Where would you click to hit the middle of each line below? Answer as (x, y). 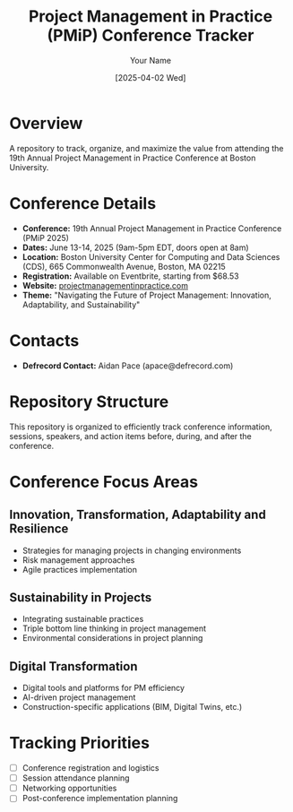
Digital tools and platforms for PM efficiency (103, 688)
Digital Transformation (73, 666)
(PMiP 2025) (46, 238)
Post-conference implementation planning (100, 799)
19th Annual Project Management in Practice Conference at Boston (133, 158)
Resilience (39, 529)
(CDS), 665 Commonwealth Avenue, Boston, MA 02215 (124, 266)
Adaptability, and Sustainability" (81, 304)
